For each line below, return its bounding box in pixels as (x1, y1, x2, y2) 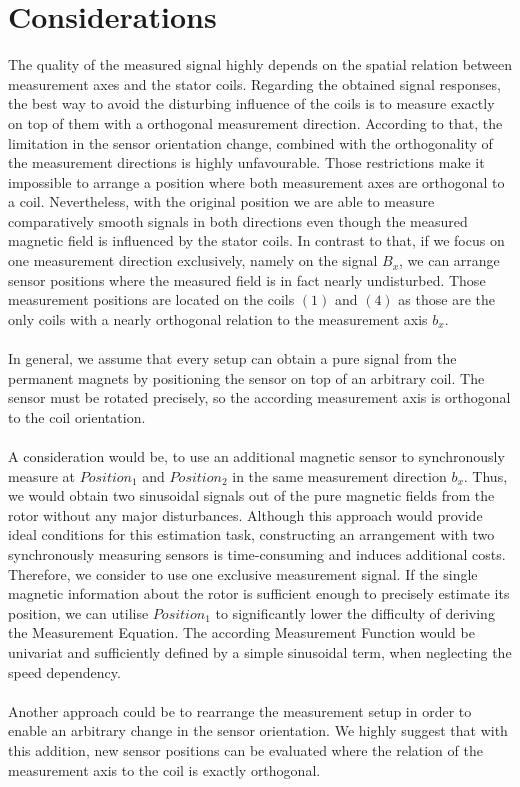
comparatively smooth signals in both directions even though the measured (8, 210, 468, 231)
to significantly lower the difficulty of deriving (215, 602, 495, 623)
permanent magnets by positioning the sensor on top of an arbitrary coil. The (8, 367, 485, 388)
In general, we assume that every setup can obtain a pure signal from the (8, 348, 457, 369)
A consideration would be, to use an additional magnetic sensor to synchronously (8, 446, 505, 466)
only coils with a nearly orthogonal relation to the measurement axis (8, 308, 428, 329)
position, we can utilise (8, 602, 149, 623)
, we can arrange (399, 250, 500, 271)
